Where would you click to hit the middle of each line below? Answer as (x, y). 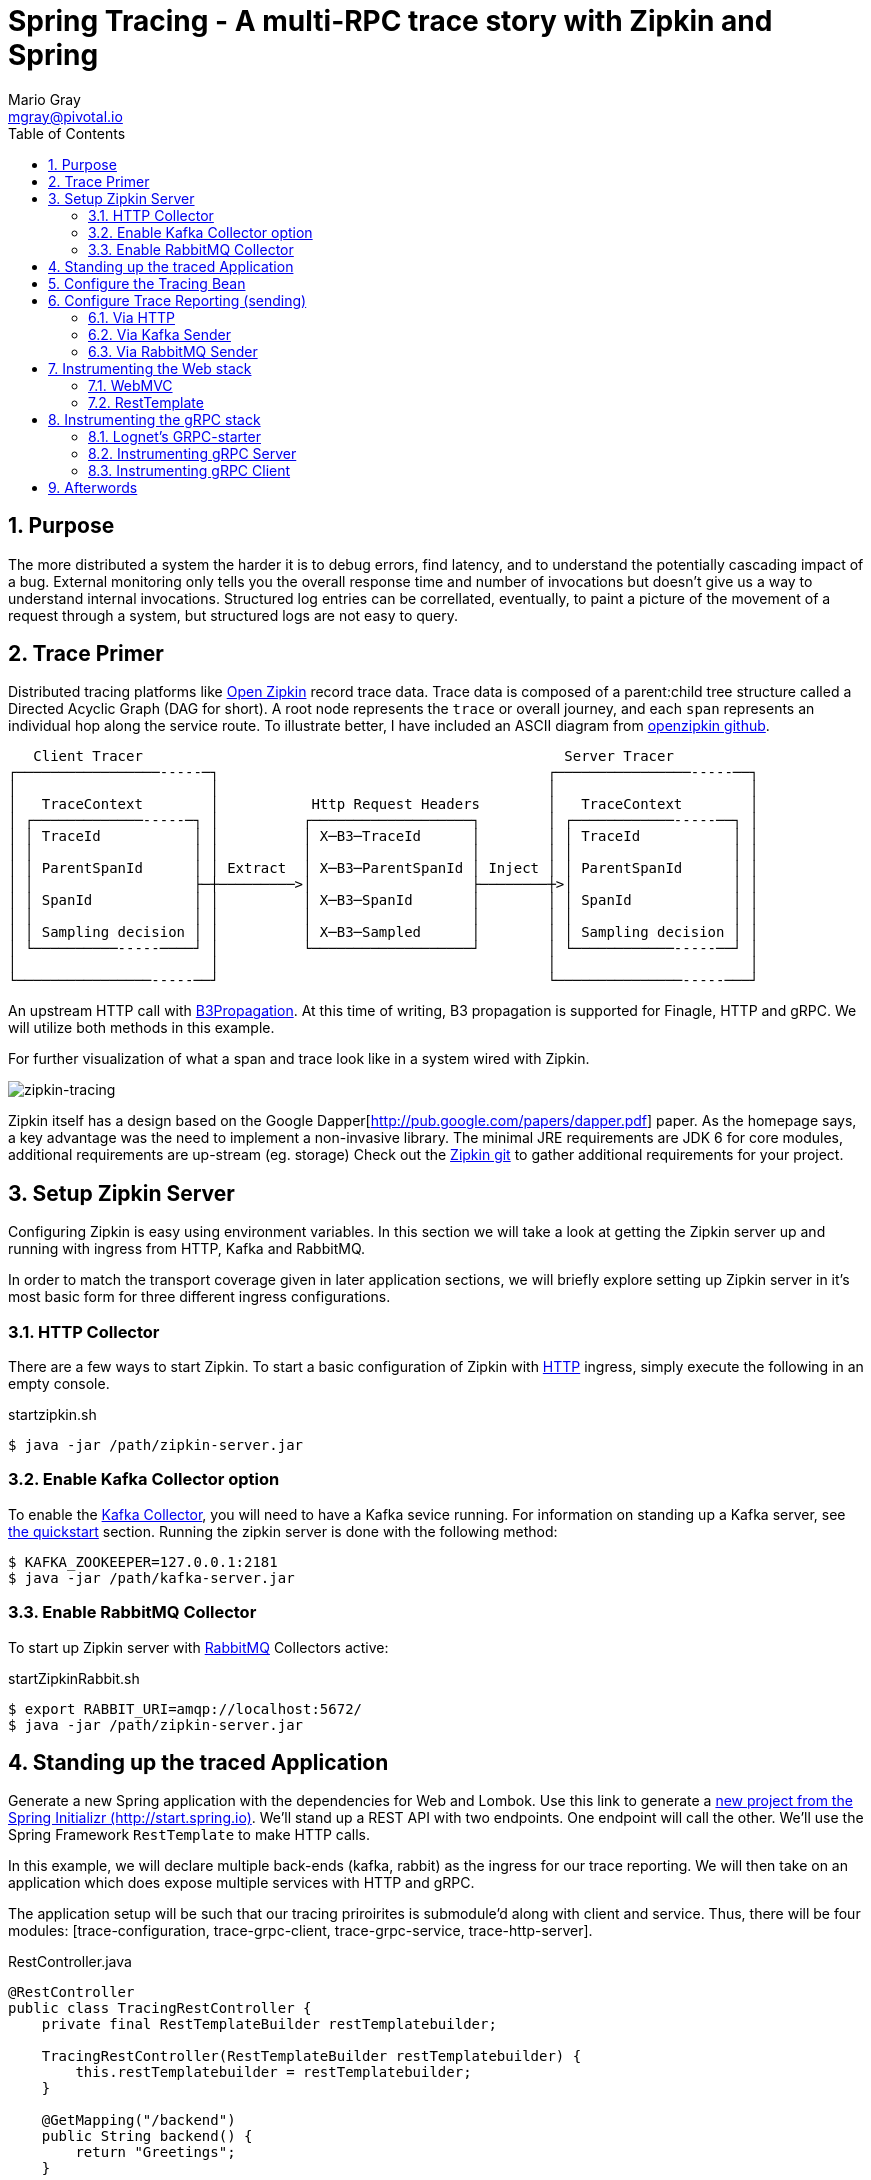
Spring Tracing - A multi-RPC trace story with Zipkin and (390, 21)
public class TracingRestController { (160, 2008)
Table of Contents (67, 133)
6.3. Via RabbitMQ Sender (173, 351)
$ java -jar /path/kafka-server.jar (151, 1577)
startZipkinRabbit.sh (74, 1678)
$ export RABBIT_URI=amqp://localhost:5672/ (185, 1708)
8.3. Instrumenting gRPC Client (189, 470)
